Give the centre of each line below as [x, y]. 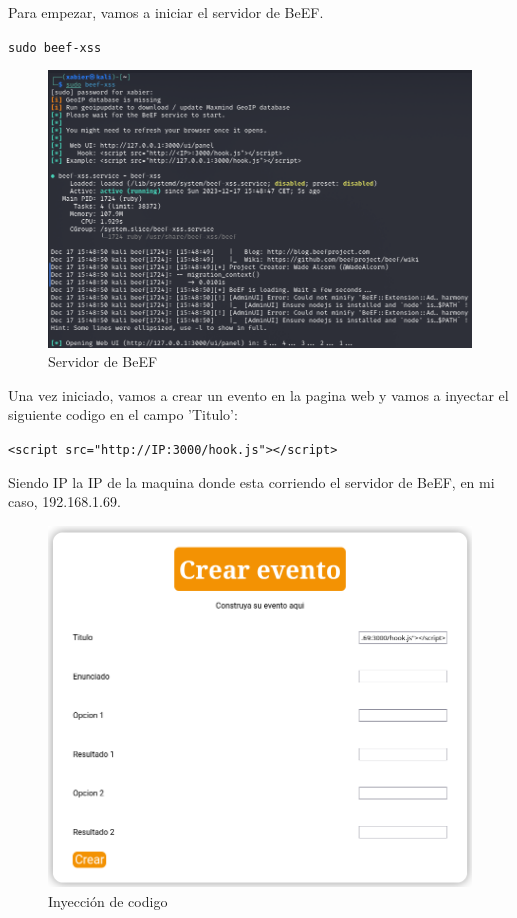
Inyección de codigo [108, 900]
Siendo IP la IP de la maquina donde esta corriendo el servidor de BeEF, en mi [251, 481]
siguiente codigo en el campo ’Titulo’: [123, 414]
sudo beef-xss [55, 47]
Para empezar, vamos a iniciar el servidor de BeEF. [166, 12]
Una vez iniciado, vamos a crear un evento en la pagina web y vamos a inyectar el [258, 394]
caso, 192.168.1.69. [64, 501]
